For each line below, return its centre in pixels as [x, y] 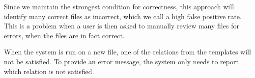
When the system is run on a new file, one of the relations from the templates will [127, 52]
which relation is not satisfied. [49, 71]
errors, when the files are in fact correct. [64, 35]
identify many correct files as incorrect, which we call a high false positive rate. [123, 16]
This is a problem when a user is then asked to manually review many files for [122, 26]
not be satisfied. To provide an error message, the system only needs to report [121, 61]
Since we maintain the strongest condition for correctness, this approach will [119, 6]
